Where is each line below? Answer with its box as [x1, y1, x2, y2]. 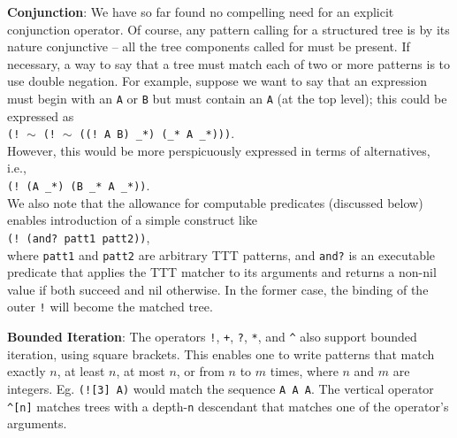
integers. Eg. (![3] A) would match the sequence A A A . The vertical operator [7, 379, 434, 397]
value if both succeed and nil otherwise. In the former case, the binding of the [7, 280, 429, 298]
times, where [270, 362, 339, 380]
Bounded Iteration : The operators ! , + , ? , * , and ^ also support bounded [7, 327, 417, 346]
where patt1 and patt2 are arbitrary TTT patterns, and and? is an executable [7, 245, 436, 264]
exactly [7, 362, 46, 380]
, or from [176, 362, 225, 380]
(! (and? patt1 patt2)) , [7, 227, 150, 246]
